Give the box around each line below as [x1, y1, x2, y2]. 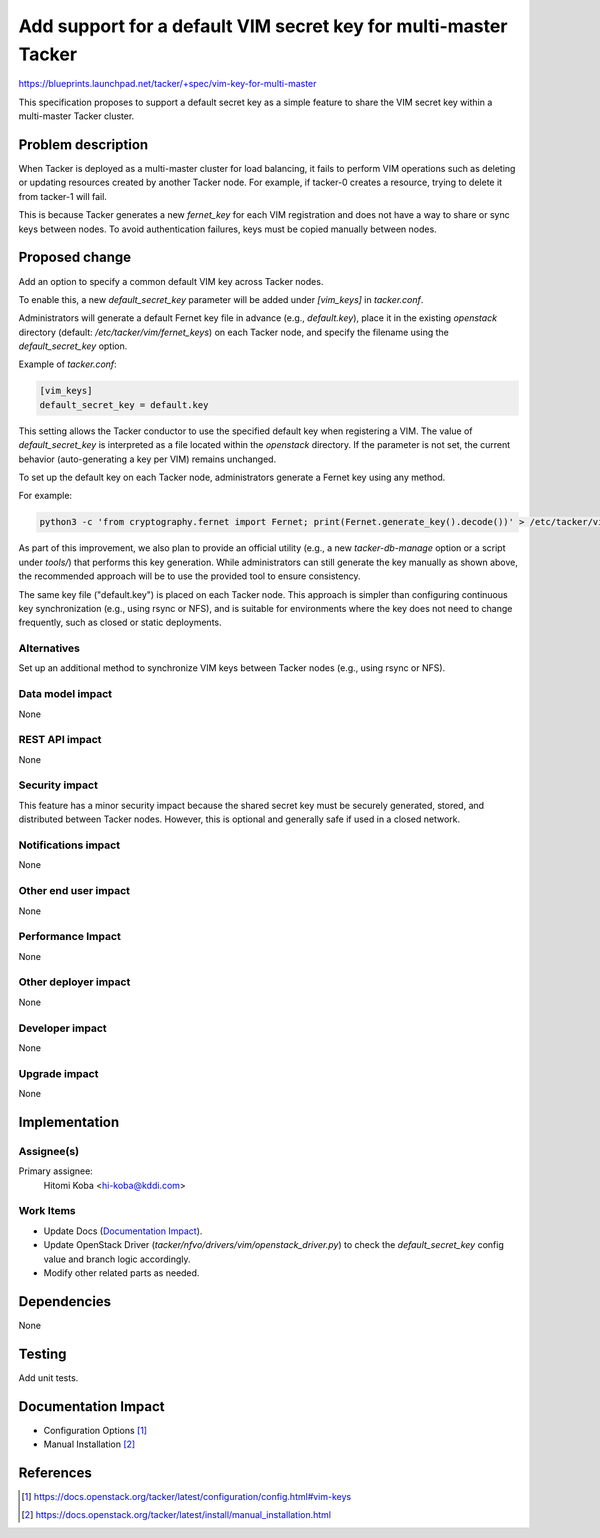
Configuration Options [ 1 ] [43, 1424, 148, 1436]
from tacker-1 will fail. [18, 190, 107, 202]
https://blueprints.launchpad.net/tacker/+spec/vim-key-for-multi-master [18, 78, 317, 90]
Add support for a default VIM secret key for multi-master [18, 15, 508, 37]
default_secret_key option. [18, 340, 128, 352]
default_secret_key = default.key [39, 399, 209, 410]
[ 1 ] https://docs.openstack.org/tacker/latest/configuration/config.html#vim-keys [21, 1490, 352, 1502]
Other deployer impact [18, 975, 131, 989]
